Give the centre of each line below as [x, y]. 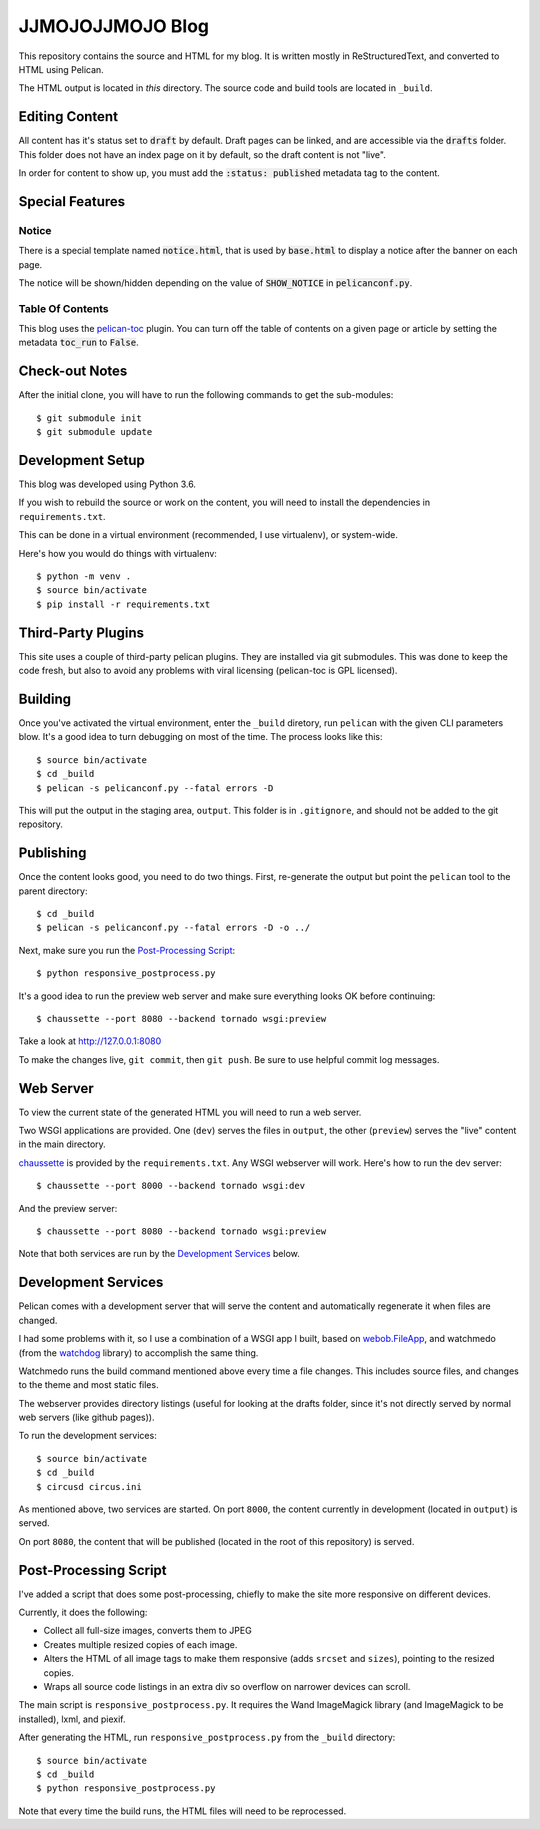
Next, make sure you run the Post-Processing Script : [127, 950]
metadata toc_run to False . [78, 342]
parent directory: [53, 891]
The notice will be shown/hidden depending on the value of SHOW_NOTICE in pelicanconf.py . [215, 282]
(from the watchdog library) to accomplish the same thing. [138, 1352]
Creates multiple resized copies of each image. [140, 1644]
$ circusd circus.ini [89, 1486]
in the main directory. [62, 1144]
